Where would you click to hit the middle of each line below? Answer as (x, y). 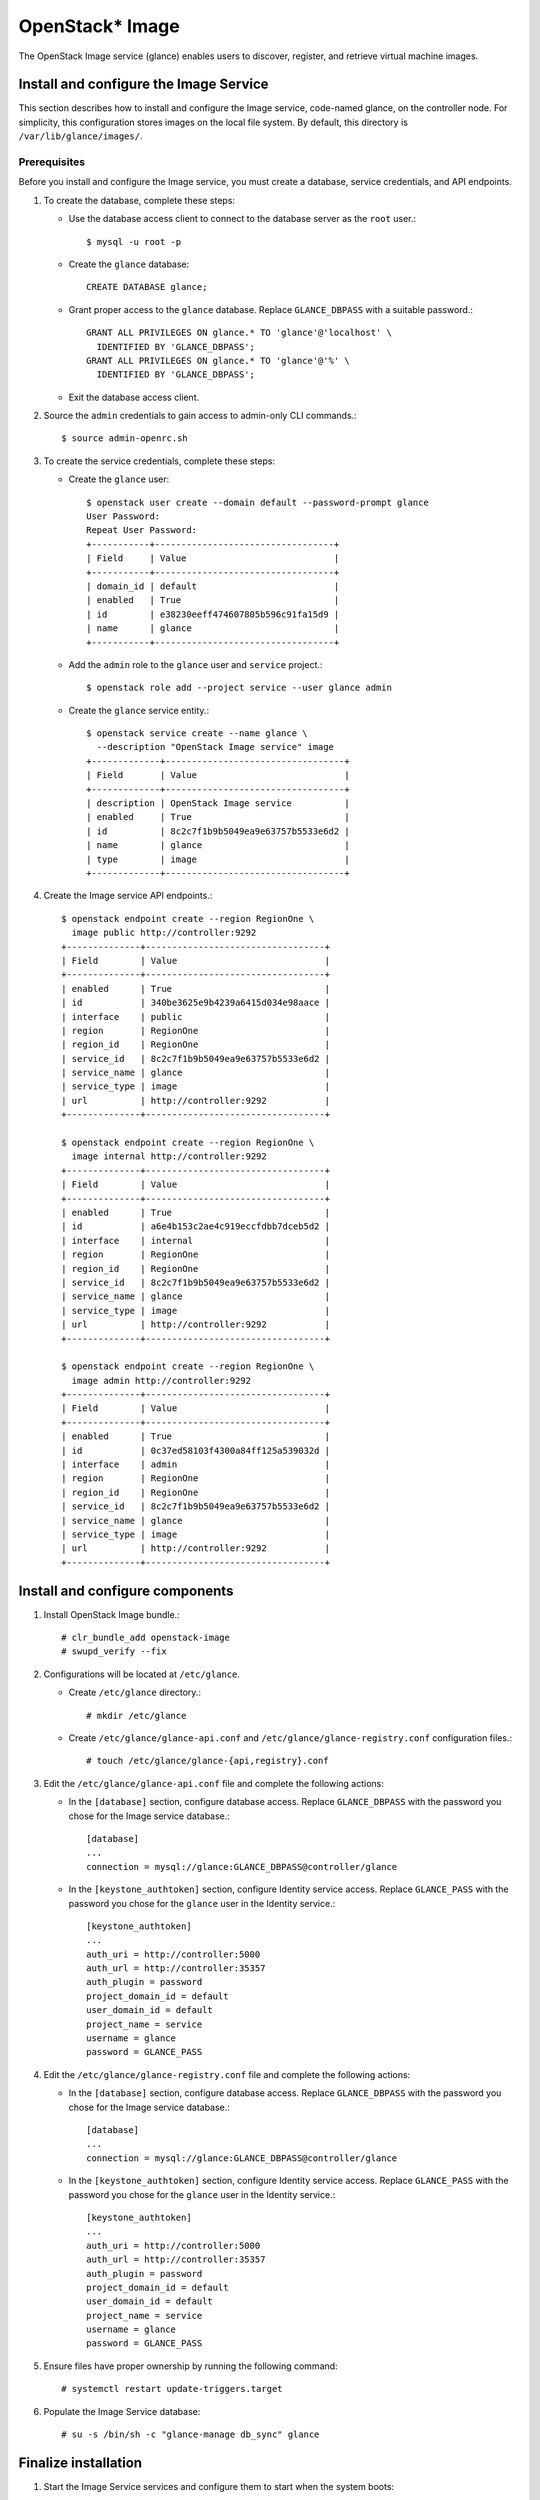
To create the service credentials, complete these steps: (159, 461)
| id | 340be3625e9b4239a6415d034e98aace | (195, 1003)
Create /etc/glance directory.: (135, 1692)
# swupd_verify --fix (114, 1651)
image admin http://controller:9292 (161, 1380)
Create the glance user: (119, 479)
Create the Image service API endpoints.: (128, 896)
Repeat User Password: (142, 530)
